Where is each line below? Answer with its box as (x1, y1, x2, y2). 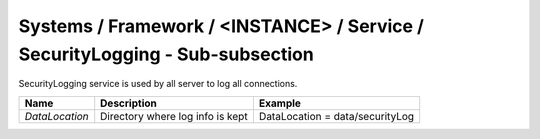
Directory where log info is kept (100, 109, 249, 123)
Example (258, 96, 302, 110)
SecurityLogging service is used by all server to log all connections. (18, 78, 298, 90)
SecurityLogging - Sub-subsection (18, 43, 314, 65)
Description (100, 96, 157, 110)
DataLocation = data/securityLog (258, 109, 415, 123)
